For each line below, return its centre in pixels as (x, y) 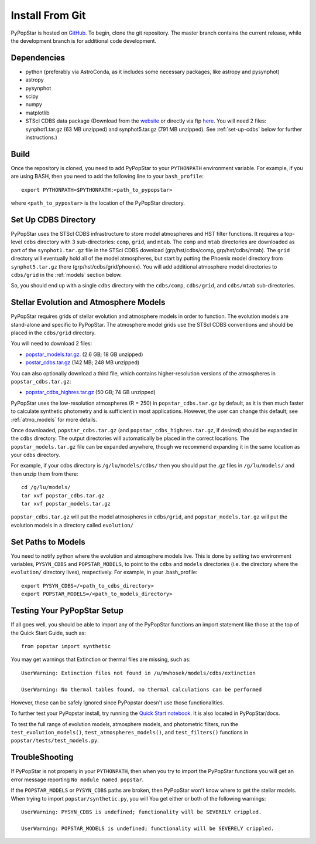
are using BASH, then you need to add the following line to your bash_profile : (107, 177)
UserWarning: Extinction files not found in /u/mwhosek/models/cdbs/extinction (138, 673)
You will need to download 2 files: (51, 344)
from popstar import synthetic (66, 646)
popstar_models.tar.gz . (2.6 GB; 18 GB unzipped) (84, 354)
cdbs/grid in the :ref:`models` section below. (66, 274)
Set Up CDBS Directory (53, 220)
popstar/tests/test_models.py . (55, 740)
